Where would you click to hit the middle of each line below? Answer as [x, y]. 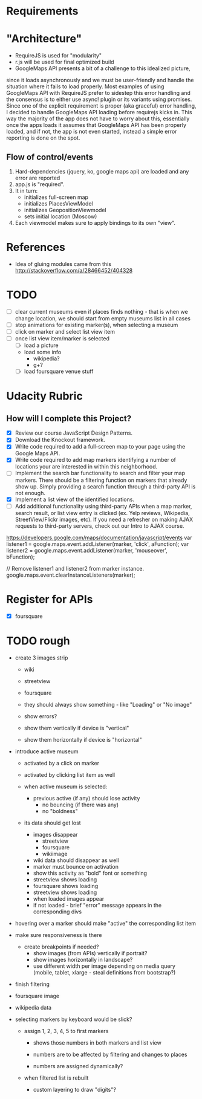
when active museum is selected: [66, 786]
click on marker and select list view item [65, 331]
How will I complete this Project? [69, 418]
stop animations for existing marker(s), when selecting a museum [96, 325]
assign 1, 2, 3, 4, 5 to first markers [66, 1031]
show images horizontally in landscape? [83, 959]
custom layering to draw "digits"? [75, 1089]
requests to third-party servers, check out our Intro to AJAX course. [99, 526]
